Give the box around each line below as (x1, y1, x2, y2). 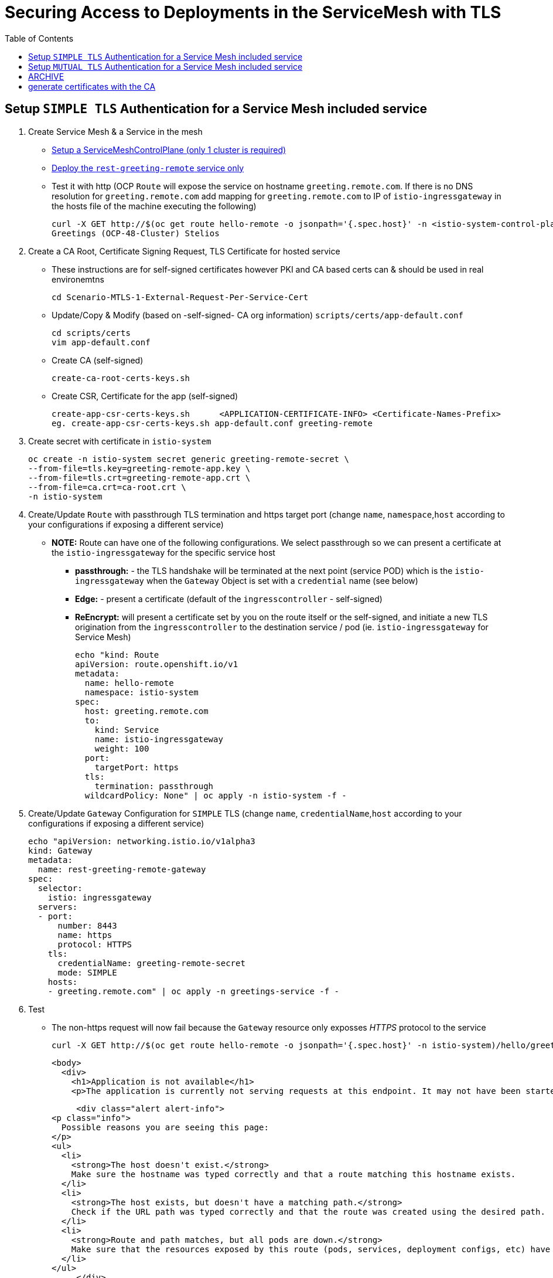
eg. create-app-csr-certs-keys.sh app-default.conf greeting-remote (52, 418, 373, 428)
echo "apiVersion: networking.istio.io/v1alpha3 (28, 836, 255, 846)
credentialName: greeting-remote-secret (57, 958, 245, 968)
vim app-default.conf (52, 337, 151, 347)
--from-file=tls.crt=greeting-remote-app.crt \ (28, 473, 251, 482)
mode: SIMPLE (57, 967, 117, 977)
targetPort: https (94, 762, 179, 772)
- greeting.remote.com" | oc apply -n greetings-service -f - (47, 986, 340, 996)
